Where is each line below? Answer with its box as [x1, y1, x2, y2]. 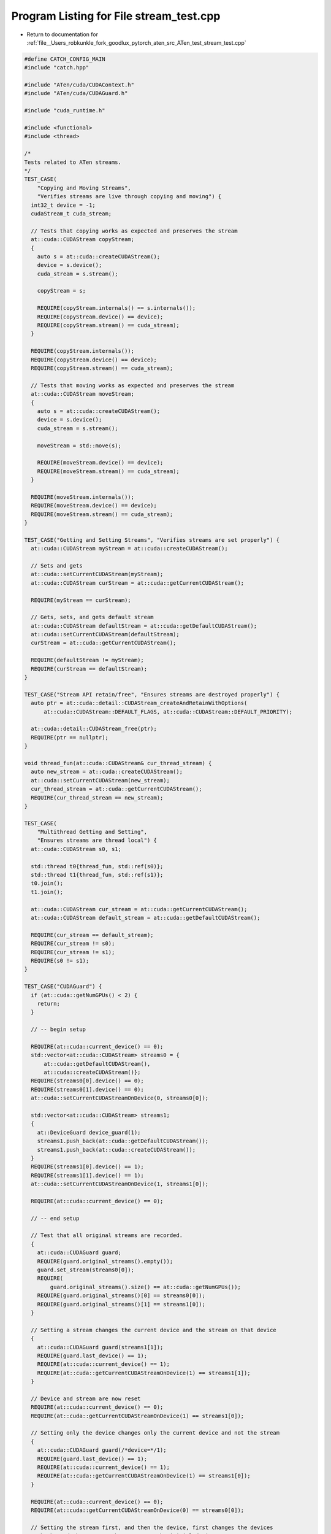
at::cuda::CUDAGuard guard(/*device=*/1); [37, 1447, 167, 1454]
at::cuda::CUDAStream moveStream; [31, 390, 135, 398]
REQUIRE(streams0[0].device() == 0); [31, 1077, 144, 1084]
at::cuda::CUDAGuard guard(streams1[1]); [37, 1344, 164, 1351]
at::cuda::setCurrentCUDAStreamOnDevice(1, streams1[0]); [31, 1181, 209, 1187]
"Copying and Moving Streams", [37, 184, 131, 191]
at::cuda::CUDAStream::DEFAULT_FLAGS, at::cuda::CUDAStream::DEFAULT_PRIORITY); [44, 708, 293, 715]
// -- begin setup [31, 1026, 86, 1033]
